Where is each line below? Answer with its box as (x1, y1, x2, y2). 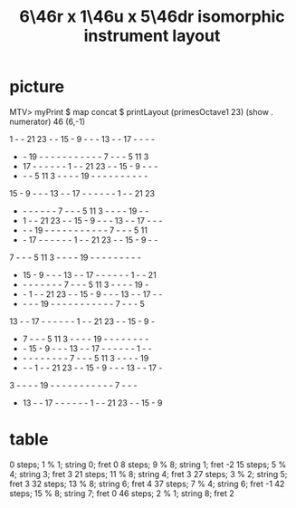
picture (9, 77, 65, 97)
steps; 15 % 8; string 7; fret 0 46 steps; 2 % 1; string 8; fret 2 (9, 487, 235, 499)
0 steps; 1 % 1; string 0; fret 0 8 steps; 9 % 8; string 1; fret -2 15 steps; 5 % (9, 459, 287, 470)
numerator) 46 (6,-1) (9, 116, 86, 127)
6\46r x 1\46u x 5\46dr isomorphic (19, 6, 285, 27)
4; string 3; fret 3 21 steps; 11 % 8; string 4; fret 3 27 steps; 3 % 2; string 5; (9, 468, 288, 479)
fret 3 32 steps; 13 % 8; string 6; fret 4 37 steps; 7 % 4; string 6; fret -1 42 (9, 478, 285, 489)
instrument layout (83, 25, 221, 46)
